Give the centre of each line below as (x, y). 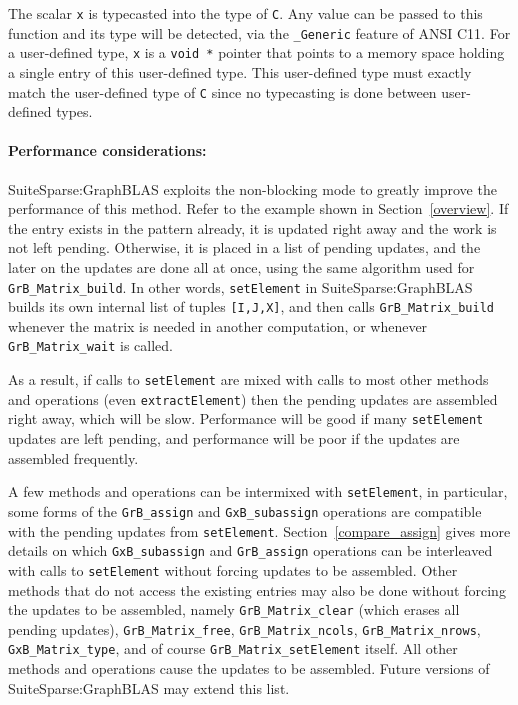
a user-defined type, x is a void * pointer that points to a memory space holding (256, 52)
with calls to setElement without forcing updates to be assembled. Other (233, 569)
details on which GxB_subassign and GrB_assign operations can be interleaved (250, 550)
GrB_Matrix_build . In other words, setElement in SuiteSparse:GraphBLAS (240, 286)
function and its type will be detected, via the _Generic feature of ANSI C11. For (259, 32)
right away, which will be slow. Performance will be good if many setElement (246, 418)
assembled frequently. (73, 457)
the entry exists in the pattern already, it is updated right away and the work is (252, 227)
